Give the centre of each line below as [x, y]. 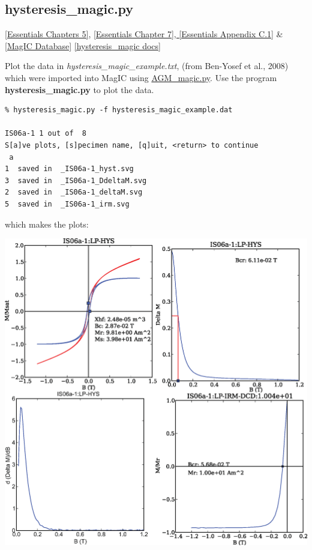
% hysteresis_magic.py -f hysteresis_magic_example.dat [119, 110]
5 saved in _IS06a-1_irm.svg [67, 204]
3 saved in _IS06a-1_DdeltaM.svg [76, 180]
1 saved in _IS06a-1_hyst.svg [69, 169]
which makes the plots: [47, 224]
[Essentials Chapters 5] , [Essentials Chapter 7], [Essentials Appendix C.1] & [144, 34]
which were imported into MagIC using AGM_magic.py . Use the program [141, 77]
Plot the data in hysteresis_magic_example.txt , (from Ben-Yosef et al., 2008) [147, 66]
